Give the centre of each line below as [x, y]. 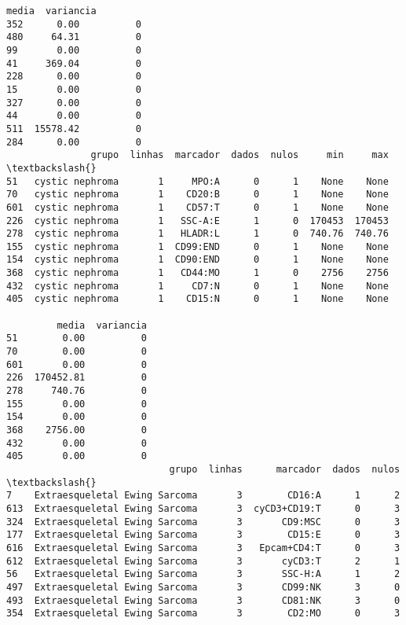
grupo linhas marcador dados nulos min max [240, 155]
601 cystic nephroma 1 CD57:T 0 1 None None [198, 207]
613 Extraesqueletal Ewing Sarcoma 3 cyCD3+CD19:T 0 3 [203, 508]
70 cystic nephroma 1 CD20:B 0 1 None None [198, 195]
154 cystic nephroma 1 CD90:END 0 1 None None [198, 260]
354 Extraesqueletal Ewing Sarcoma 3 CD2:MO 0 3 [203, 614]
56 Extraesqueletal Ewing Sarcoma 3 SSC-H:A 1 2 [203, 574]
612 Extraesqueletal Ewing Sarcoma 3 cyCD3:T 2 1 [203, 561]
